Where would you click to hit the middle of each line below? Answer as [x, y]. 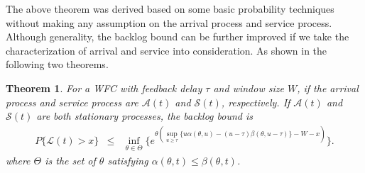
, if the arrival [328, 88]
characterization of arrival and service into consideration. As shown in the [167, 50]
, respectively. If [256, 102]
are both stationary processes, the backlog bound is [145, 116]
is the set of [70, 160]
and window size [249, 88]
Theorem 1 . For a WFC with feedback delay [104, 88]
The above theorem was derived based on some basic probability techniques [170, 9]
